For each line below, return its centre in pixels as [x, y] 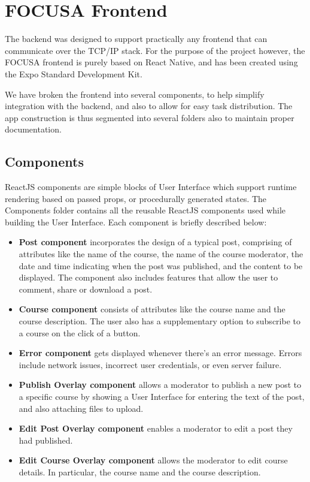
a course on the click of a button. [80, 332]
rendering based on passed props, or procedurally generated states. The [136, 198]
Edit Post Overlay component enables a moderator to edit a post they [156, 428]
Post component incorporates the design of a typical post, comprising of [155, 242]
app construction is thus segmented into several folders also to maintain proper [150, 117]
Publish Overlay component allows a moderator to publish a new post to [160, 385]
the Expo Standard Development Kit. [74, 73]
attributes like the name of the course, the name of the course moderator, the [161, 254]
